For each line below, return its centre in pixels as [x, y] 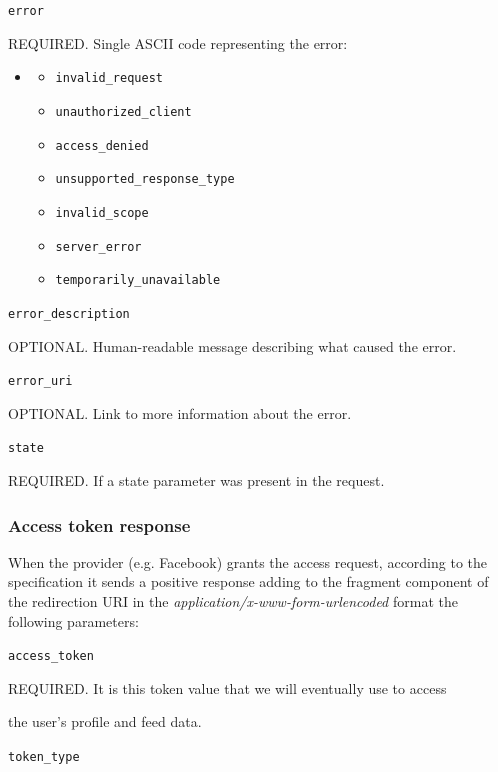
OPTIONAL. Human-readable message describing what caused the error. [232, 345]
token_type [44, 757]
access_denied [102, 145]
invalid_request [109, 78]
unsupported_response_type [145, 179]
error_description [69, 313]
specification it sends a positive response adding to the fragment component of [248, 581]
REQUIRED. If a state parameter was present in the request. [196, 480]
